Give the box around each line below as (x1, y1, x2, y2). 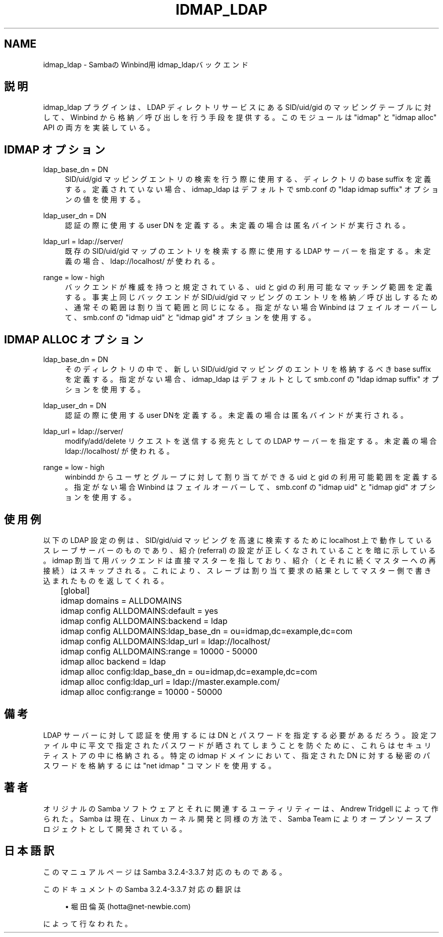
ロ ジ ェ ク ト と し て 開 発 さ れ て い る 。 (43, 824, 187, 833)
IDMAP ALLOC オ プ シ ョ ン (4, 333, 144, 346)
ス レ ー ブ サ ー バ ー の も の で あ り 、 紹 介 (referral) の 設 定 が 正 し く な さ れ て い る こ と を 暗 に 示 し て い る (43, 545, 436, 555)
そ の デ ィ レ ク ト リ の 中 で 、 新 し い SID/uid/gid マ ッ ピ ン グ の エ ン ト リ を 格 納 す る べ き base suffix (65, 365, 431, 374)
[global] (60, 585, 90, 596)
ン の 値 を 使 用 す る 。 (65, 195, 145, 204)
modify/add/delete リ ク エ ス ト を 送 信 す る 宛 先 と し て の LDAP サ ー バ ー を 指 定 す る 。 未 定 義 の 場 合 (65, 437, 437, 446)
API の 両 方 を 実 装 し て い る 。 (43, 123, 155, 132)
